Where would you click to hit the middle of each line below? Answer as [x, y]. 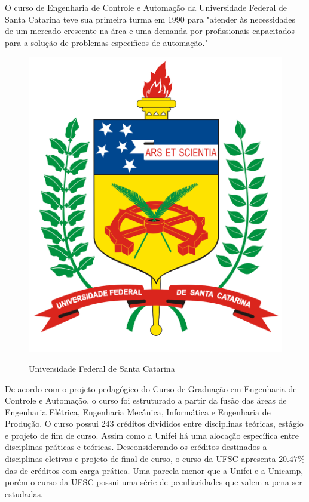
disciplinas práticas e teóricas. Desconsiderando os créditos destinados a [136, 447]
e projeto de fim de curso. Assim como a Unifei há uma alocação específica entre [152, 435]
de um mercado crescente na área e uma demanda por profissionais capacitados [150, 31]
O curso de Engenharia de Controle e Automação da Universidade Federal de [146, 7]
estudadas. [24, 493]
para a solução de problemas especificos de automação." [106, 42]
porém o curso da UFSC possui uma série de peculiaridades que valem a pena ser [154, 482]
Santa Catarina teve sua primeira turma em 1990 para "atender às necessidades [150, 19]
